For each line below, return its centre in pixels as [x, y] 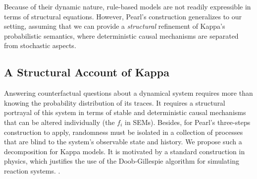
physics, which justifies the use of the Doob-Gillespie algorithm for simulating [122, 161]
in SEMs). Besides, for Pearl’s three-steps [188, 122]
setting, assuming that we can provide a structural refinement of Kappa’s [115, 26]
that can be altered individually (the [59, 122]
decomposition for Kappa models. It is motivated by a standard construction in [125, 151]
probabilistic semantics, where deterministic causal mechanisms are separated [121, 35]
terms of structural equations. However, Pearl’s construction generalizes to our [123, 16]
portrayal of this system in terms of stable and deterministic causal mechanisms [125, 112]
